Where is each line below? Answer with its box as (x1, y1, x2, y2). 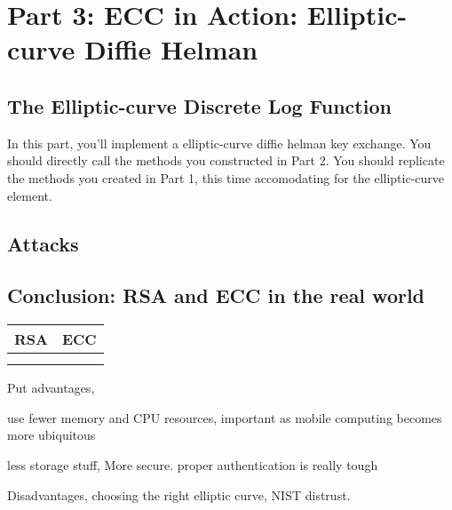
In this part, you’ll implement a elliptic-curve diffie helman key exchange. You (7, 133, 432, 152)
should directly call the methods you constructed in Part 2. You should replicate (7, 151, 445, 170)
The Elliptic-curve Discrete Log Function (7, 92, 392, 119)
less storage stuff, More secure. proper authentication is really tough (7, 455, 378, 474)
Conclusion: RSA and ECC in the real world (7, 282, 425, 309)
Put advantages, (7, 379, 95, 397)
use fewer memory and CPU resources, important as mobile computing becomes (7, 408, 442, 426)
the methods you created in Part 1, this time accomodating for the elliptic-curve (7, 168, 445, 187)
